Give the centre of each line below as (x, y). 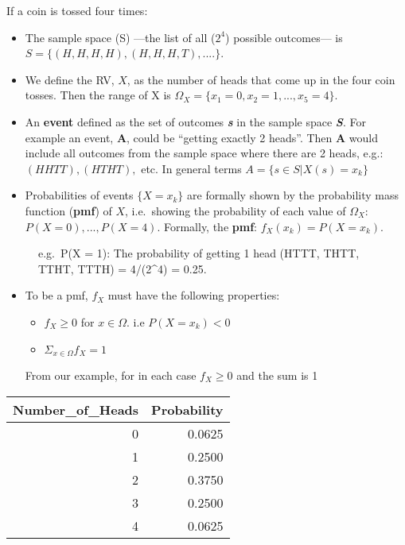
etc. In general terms (191, 168)
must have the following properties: (194, 295)
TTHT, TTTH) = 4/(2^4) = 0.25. (123, 268)
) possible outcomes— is (284, 37)
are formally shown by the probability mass (293, 195)
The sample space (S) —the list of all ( (120, 37)
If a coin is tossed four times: (77, 10)
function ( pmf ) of (68, 210)
